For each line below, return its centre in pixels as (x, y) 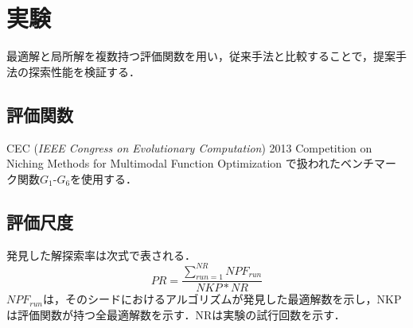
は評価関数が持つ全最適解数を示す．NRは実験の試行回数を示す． (176, 315)
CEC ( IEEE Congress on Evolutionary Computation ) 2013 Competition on (189, 147)
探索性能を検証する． (84, 71)
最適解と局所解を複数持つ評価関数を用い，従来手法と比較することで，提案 (201, 56)
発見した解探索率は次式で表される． (101, 255)
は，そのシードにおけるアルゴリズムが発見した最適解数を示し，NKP (222, 299)
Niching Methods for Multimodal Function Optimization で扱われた (174, 163)
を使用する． (104, 178)
